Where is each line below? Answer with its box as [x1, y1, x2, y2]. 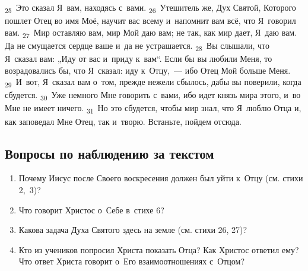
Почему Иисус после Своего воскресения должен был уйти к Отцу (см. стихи [18, 172, 303, 184]
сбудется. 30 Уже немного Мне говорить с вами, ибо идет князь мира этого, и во [5, 89, 301, 103]
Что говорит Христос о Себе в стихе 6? [18, 203, 164, 216]
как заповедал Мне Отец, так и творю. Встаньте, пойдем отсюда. [5, 115, 242, 127]
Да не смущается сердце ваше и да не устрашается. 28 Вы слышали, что [5, 39, 269, 53]
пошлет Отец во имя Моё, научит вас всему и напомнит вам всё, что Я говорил [5, 14, 296, 27]
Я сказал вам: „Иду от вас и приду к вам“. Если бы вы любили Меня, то [5, 52, 272, 64]
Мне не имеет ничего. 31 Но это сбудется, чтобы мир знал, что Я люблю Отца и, [5, 102, 301, 116]
